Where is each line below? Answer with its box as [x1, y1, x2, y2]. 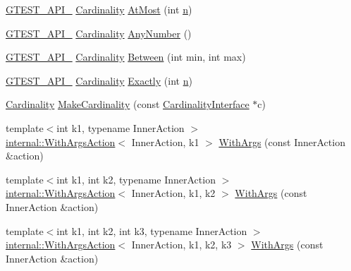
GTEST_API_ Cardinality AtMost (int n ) [6, 2, 192, 16]
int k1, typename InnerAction [56, 120, 185, 135]
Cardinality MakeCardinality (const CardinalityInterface [6, 97, 250, 112]
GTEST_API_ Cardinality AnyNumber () [6, 25, 192, 40]
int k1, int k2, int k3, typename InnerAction [56, 223, 247, 238]
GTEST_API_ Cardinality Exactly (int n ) [6, 73, 192, 88]
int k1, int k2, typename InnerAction [56, 171, 216, 186]
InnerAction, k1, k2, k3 [131, 237, 232, 252]
